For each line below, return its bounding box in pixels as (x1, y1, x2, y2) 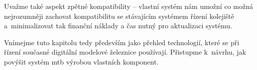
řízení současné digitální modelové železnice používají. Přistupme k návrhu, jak (4, 47, 246, 57)
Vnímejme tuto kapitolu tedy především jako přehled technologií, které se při (4, 37, 240, 47)
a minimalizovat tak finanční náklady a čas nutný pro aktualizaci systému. (4, 20, 233, 31)
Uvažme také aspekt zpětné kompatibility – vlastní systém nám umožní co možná (4, 1, 253, 11)
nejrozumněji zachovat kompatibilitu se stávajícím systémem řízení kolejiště (4, 10, 235, 21)
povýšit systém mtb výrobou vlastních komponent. (4, 56, 159, 67)
